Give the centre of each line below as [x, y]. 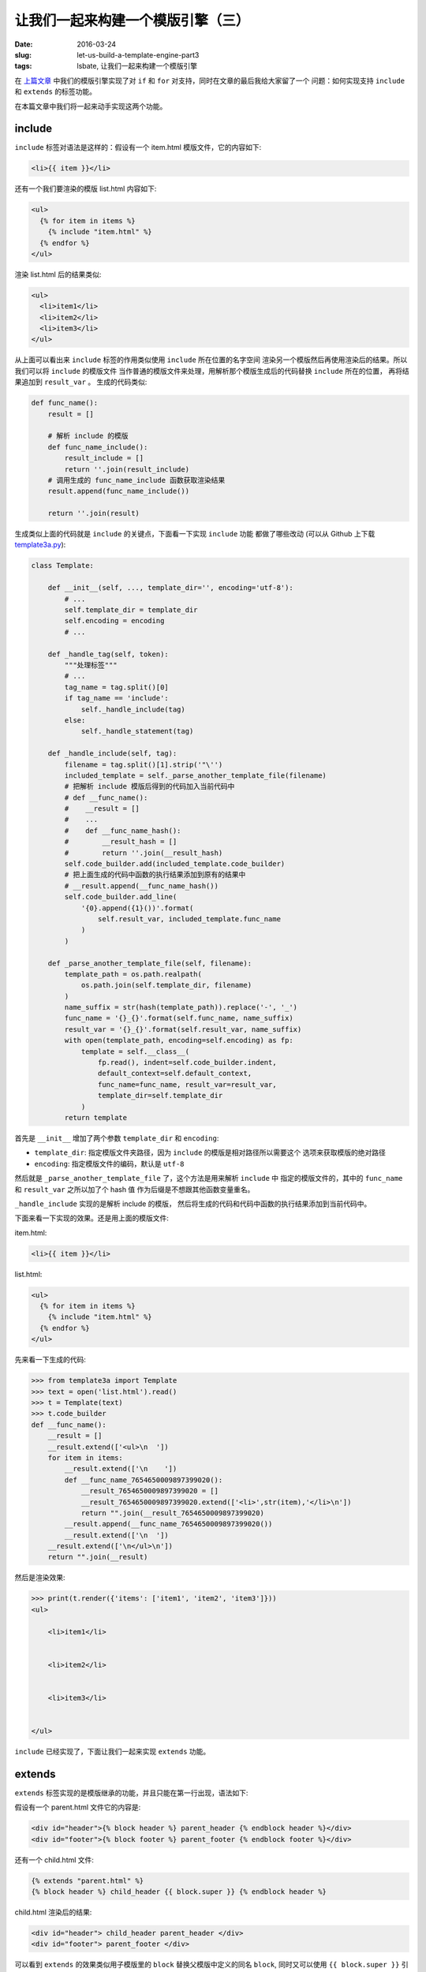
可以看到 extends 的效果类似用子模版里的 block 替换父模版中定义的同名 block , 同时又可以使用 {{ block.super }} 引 [212, 1965]
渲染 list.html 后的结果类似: [58, 274]
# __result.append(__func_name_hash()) [141, 886]
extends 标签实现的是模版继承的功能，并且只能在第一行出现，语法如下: [131, 1793]
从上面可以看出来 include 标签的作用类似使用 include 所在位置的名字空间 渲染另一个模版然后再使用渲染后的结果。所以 [211, 360]
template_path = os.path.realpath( [133, 974]
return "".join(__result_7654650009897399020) [172, 1513]
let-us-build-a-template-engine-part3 [138, 54]
